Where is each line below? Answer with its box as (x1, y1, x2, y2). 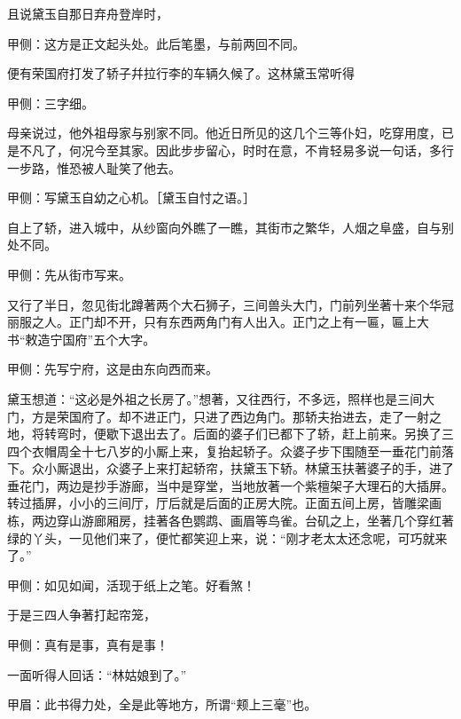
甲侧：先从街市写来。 (7, 265, 131, 283)
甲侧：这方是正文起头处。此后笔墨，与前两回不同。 (7, 34, 305, 52)
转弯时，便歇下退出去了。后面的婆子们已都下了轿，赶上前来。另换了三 (43, 424, 454, 443)
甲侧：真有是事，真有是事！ (7, 636, 168, 654)
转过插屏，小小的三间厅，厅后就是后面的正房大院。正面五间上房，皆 (7, 494, 404, 512)
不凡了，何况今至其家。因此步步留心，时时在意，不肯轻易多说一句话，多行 (19, 140, 454, 159)
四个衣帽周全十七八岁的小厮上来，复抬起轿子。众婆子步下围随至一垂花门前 (7, 441, 441, 460)
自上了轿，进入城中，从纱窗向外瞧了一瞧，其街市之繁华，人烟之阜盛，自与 (7, 217, 441, 236)
